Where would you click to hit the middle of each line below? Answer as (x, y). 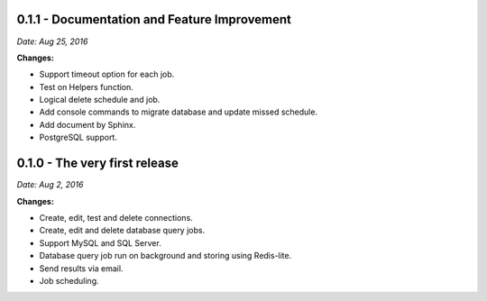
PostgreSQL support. (78, 137)
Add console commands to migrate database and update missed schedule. (179, 112)
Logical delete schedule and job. (100, 100)
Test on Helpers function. (87, 87)
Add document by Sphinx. (87, 124)
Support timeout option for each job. (107, 74)
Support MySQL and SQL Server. (100, 242)
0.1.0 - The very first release (98, 164)
